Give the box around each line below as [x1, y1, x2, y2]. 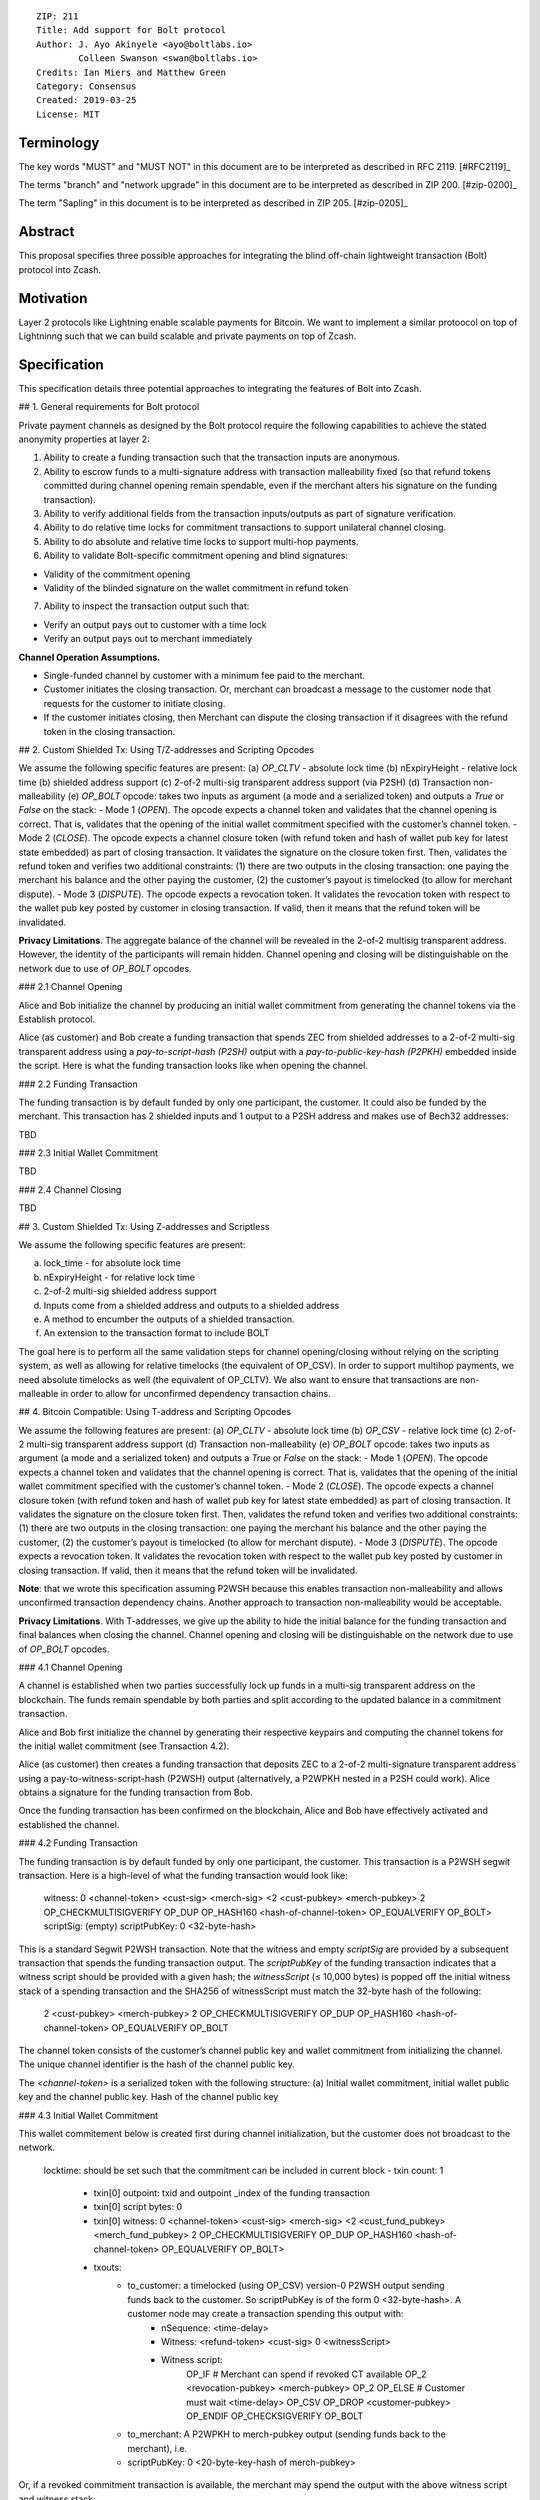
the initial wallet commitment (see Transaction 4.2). [18, 1740, 230, 1752]
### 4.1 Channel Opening [18, 1661, 123, 1673]
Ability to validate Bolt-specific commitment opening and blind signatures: [43, 550, 349, 562]
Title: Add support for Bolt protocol [36, 25, 227, 36]
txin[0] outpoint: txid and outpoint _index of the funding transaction [93, 2187, 370, 2199]
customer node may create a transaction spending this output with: [127, 2308, 404, 2320]
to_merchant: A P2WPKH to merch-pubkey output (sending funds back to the [127, 2428, 447, 2440]
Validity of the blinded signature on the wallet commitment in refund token [43, 582, 349, 594]
